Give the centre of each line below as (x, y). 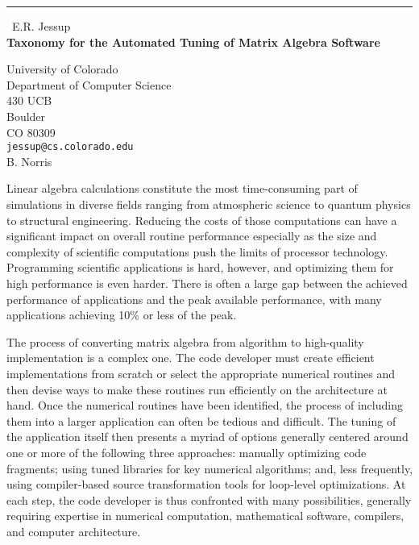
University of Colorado (62, 69)
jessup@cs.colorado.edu (70, 147)
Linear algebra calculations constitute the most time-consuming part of (182, 188)
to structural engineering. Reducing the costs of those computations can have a (202, 220)
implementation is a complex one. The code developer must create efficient (191, 358)
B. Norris (29, 161)
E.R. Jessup (41, 26)
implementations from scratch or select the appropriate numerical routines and (201, 373)
